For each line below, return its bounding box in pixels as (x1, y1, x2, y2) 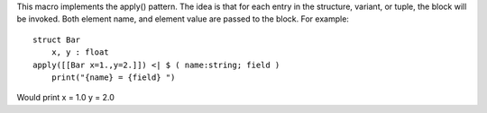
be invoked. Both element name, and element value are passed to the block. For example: (16, 13, 349, 24)
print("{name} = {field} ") (51, 72, 176, 83)
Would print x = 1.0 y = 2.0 (16, 92, 115, 103)
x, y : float (51, 48, 109, 57)
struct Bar (32, 34, 81, 45)
